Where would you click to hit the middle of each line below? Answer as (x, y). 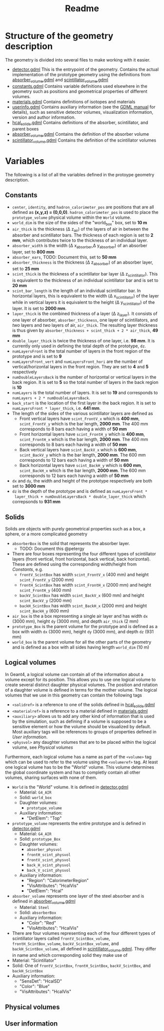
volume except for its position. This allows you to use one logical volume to (81, 679)
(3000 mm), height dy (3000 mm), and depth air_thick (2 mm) (75, 621)
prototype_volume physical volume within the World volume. (72, 217)
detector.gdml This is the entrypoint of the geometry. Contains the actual (85, 69)
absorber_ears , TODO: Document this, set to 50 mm (64, 257)
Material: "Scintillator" (34, 961)
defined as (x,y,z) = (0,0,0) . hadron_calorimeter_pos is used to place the (85, 212)
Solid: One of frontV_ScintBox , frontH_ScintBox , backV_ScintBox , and (81, 966)
